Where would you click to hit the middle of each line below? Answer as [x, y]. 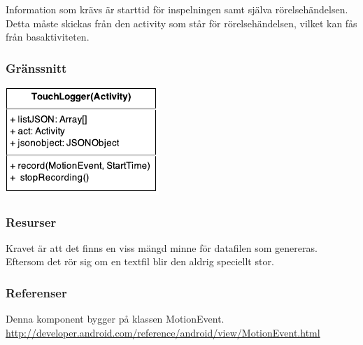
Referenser [36, 292]
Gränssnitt [36, 68]
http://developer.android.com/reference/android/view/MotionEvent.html [163, 332]
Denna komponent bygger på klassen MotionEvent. [115, 319]
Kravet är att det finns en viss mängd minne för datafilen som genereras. [162, 247]
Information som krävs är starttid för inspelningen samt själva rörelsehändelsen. [177, 9]
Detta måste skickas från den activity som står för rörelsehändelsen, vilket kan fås [181, 23]
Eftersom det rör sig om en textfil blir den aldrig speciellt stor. [140, 261]
